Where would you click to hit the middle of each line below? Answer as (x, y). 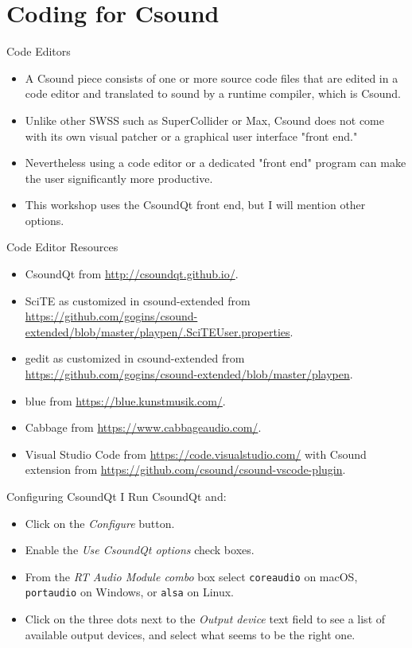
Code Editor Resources (62, 247)
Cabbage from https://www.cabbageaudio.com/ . (143, 427)
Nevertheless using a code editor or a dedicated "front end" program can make (216, 163)
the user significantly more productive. (119, 178)
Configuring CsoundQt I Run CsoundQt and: (117, 496)
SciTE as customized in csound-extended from (138, 300)
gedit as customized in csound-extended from (135, 358)
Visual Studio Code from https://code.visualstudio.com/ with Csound (196, 454)
